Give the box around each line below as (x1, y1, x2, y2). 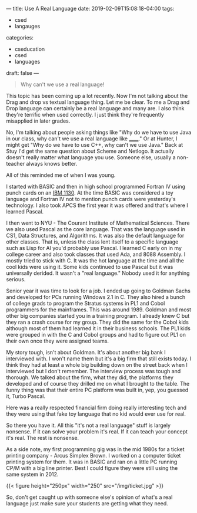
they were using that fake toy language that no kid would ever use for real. (6, 410, 186, 417)
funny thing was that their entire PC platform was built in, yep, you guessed (6, 386, 189, 393)
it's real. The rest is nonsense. (6, 435, 79, 441)
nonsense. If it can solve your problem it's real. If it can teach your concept (6, 428, 188, 435)
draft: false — (6, 70, 39, 76)
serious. (6, 276, 26, 282)
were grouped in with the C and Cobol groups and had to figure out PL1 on (6, 331, 186, 338)
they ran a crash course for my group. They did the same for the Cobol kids (6, 318, 189, 325)
